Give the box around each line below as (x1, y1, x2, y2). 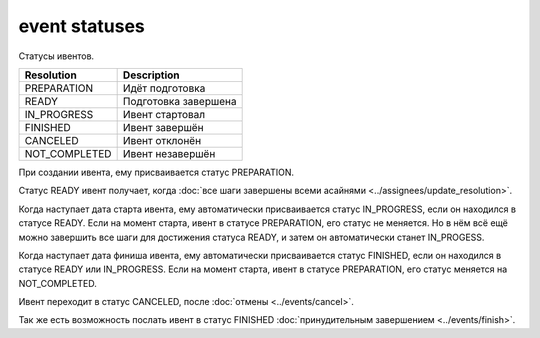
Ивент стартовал (122, 107, 206, 121)
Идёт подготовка (122, 81, 206, 95)
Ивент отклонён (122, 133, 202, 147)
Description (122, 68, 180, 82)
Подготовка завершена (122, 94, 237, 108)
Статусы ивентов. (18, 50, 95, 62)
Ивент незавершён (122, 146, 216, 160)
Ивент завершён (122, 120, 204, 134)
